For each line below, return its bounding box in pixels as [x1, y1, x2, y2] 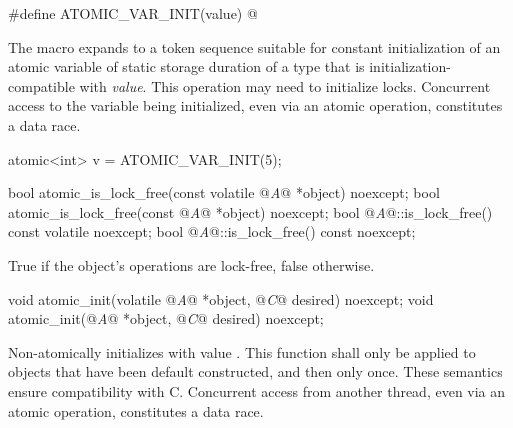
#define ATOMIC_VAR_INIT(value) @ [8, 3, 258, 23]
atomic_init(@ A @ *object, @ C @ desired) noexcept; [8, 308, 324, 329]
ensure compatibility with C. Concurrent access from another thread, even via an [8, 380, 506, 401]
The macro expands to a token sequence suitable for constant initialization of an [8, 36, 501, 57]
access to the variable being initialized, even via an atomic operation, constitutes [8, 95, 503, 116]
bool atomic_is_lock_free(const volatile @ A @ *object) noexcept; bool [8, 182, 440, 203]
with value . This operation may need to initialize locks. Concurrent [79, 75, 491, 96]
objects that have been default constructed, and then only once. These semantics [8, 361, 503, 382]
